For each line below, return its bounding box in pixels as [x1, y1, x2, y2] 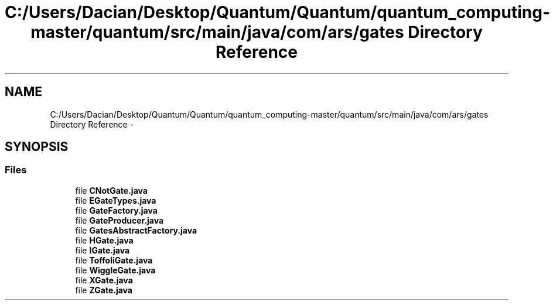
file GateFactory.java [75, 205, 158, 215]
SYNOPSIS [5, 139, 69, 155]
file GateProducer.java [75, 215, 164, 225]
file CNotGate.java [75, 185, 148, 196]
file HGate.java [75, 235, 134, 245]
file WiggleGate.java [75, 265, 156, 275]
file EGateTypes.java [75, 195, 156, 205]
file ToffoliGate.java [75, 255, 153, 265]
